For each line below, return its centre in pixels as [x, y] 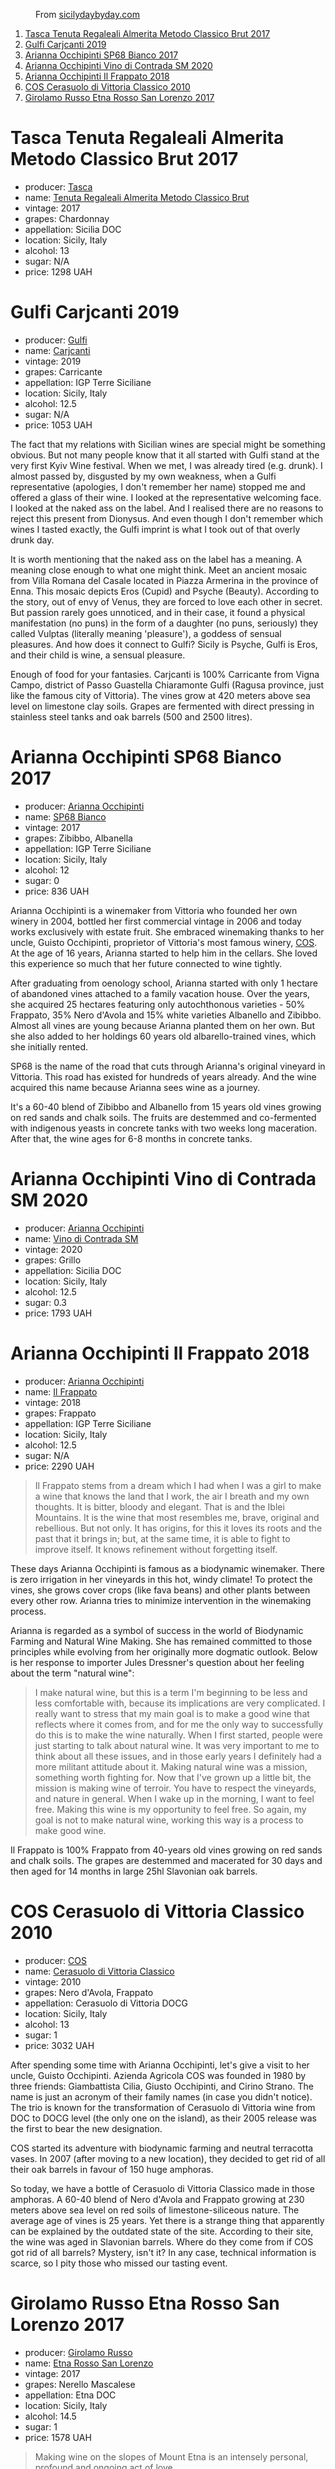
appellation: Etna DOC [70, 2395]
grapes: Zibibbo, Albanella [78, 838]
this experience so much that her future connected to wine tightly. [146, 963]
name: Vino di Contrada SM [81, 1238]
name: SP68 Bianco [65, 816]
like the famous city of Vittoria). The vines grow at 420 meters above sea [160, 695]
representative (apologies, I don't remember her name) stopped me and [158, 486]
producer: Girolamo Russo [78, 2352]
